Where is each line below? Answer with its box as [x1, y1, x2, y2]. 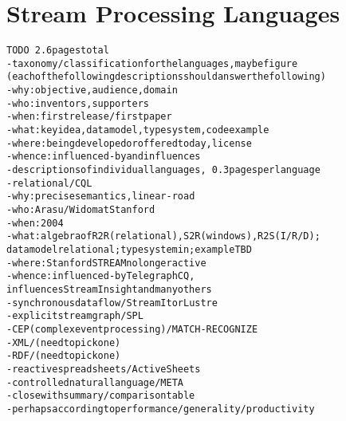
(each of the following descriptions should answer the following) [6, 71, 326, 83]
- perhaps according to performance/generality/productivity [6, 403, 315, 415]
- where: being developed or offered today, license [6, 137, 252, 149]
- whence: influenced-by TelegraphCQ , [6, 270, 195, 282]
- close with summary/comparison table [6, 390, 195, 402]
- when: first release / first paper [6, 111, 172, 123]
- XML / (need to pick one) [6, 336, 121, 348]
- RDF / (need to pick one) [6, 350, 121, 362]
